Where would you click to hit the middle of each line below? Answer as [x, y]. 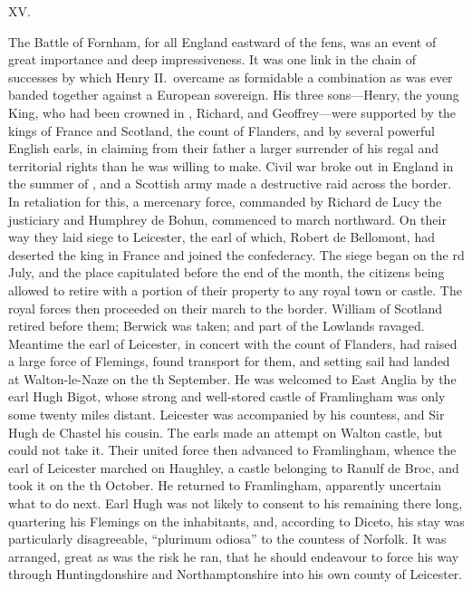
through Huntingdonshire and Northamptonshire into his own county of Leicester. [236, 574]
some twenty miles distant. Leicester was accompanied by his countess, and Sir [226, 415]
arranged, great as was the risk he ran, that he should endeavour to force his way [234, 556]
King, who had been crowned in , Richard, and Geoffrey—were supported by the [232, 112]
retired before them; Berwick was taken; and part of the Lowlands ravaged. [217, 326]
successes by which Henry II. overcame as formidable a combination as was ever [231, 77]
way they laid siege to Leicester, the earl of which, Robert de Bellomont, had [222, 237]
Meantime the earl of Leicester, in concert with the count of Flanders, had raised [233, 343]
